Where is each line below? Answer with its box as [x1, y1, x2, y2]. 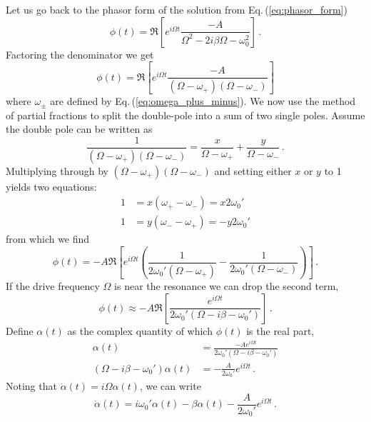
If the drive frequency [6, 278, 100, 293]
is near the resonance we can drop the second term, [114, 278, 339, 293]
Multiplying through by [6, 163, 108, 178]
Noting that [6, 378, 57, 393]
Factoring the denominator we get [6, 46, 154, 61]
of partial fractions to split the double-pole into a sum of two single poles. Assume [6, 107, 365, 122]
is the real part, [246, 323, 315, 338]
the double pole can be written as [6, 121, 153, 136]
